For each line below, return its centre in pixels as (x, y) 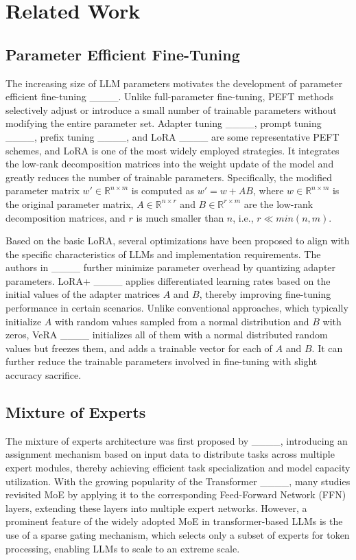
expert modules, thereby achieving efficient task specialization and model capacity (178, 468)
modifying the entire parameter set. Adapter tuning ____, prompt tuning (164, 123)
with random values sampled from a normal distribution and (182, 321)
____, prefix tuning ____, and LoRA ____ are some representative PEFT (173, 136)
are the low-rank (278, 203)
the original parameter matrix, (70, 203)
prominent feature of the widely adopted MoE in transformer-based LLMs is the (174, 521)
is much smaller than (180, 217)
